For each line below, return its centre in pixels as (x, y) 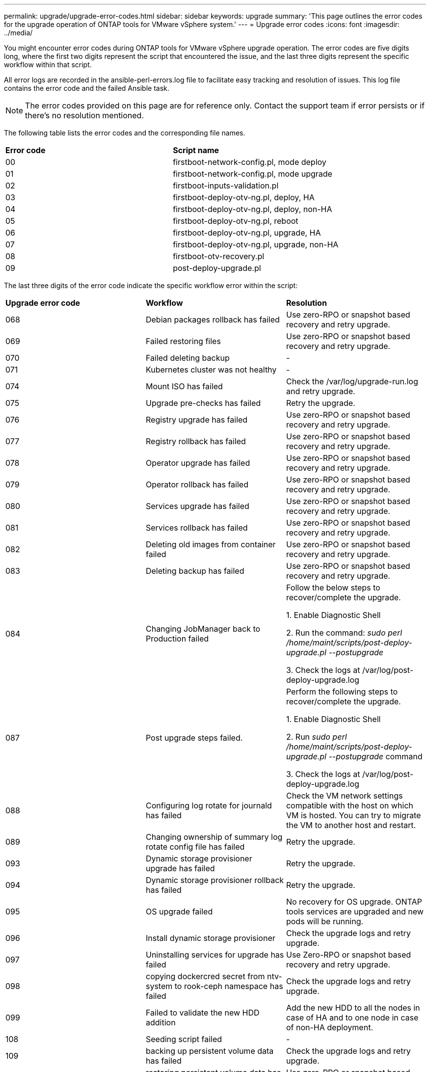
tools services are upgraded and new (355, 911)
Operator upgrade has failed (198, 463)
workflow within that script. (48, 65)
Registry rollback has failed (196, 441)
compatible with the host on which (349, 805)
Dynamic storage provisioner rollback (215, 880)
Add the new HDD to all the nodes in (353, 1008)
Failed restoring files (183, 341)
